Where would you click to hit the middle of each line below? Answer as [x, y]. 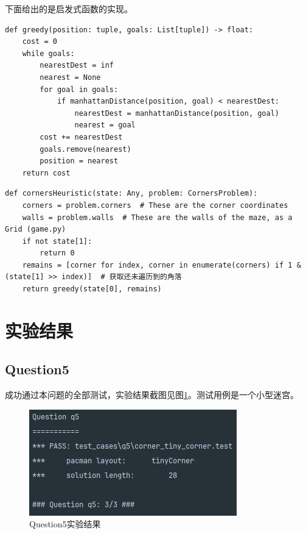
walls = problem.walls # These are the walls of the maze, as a [157, 217]
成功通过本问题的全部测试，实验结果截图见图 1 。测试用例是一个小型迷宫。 [152, 395]
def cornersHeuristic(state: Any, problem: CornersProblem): [131, 194]
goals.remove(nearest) [85, 149]
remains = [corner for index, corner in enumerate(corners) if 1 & [162, 265]
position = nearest [79, 161]
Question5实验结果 [65, 524]
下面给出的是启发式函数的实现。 [69, 9]
